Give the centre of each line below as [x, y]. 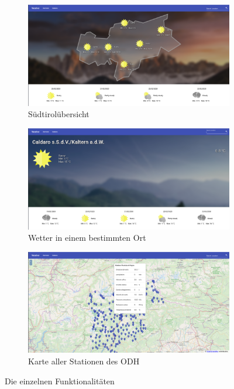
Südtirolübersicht [59, 114]
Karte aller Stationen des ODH [84, 361]
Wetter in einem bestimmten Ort [87, 238]
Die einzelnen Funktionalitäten [60, 381]
